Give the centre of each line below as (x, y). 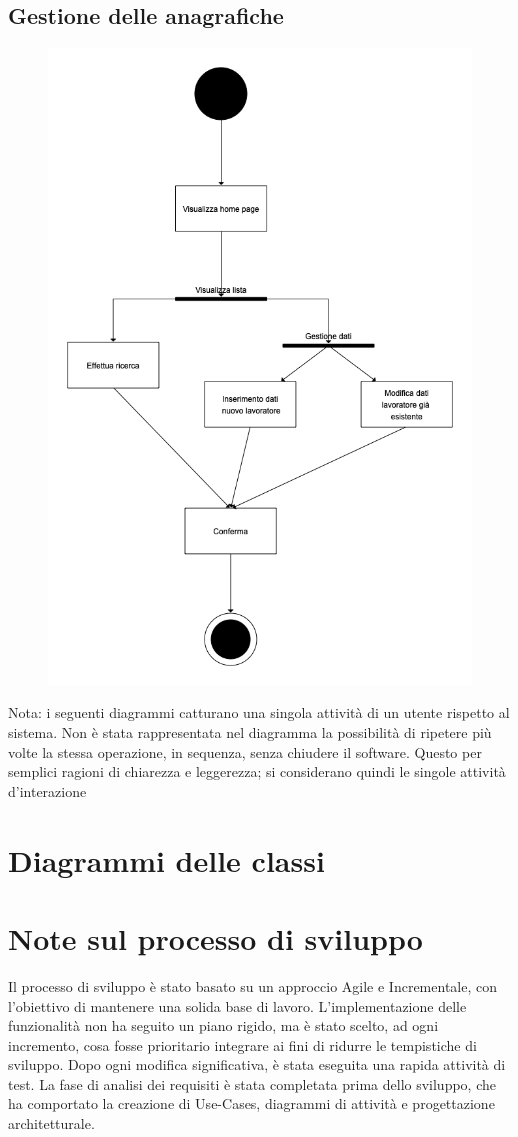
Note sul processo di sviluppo (215, 937)
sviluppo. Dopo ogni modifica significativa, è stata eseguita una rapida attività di (257, 1064)
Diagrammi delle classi (166, 859)
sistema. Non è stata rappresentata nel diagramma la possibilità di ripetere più (250, 732)
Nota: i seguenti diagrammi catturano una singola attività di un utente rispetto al (259, 712)
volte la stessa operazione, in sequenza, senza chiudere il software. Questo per (245, 751)
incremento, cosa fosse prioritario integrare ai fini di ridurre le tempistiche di (242, 1044)
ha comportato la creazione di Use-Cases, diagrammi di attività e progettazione (251, 1103)
